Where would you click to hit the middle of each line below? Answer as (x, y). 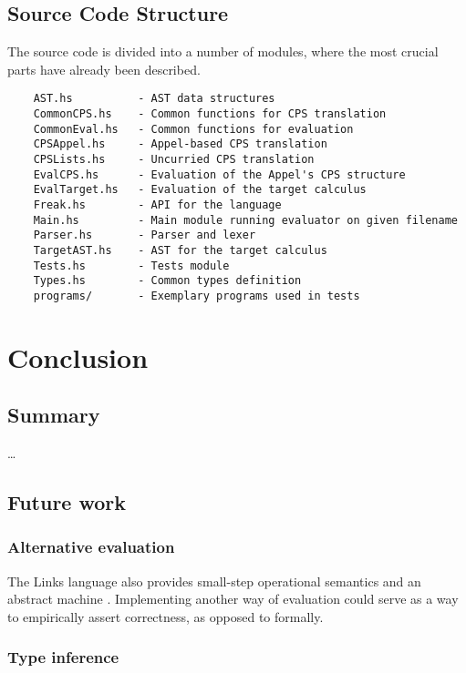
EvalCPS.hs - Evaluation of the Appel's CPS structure (219, 174)
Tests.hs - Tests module (131, 265)
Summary (54, 415)
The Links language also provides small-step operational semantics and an (214, 581)
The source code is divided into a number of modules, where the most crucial (223, 51)
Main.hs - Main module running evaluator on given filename (245, 220)
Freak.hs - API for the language (157, 204)
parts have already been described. (104, 69)
